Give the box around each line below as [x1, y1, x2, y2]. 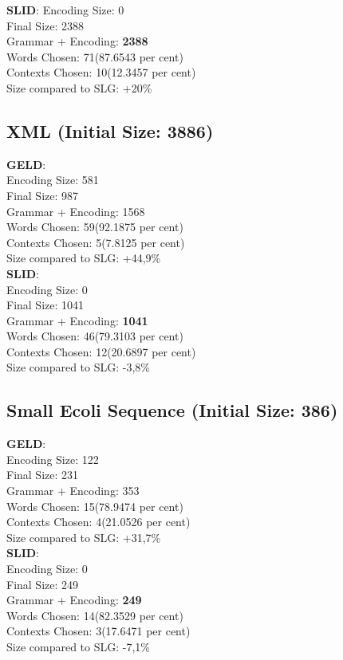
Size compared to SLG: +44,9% [6, 249, 161, 266]
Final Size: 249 [6, 576, 79, 592]
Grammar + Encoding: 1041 [6, 312, 148, 328]
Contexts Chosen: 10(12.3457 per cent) [6, 64, 196, 81]
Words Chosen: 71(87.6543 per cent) [6, 48, 183, 65]
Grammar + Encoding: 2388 [6, 33, 148, 49]
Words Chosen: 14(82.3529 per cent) [6, 607, 183, 623]
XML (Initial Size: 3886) [6, 118, 214, 143]
